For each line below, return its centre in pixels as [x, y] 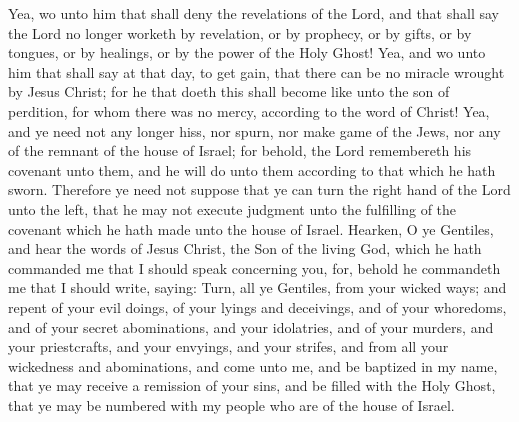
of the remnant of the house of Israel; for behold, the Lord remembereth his [240, 150]
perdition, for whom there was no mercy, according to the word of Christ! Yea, [249, 110]
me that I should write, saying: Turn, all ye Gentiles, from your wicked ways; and [257, 287]
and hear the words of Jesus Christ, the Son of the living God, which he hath [245, 248]
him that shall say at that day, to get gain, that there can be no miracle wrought [256, 71]
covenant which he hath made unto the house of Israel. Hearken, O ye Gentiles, [251, 228]
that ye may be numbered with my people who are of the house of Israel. [231, 404]
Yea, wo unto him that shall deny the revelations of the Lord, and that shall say [253, 13]
